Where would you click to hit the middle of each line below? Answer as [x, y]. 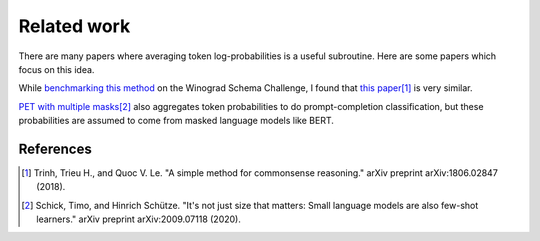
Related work [74, 26]
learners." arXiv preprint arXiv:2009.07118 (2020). [139, 219]
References [55, 148]
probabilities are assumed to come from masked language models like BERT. [176, 121]
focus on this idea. [56, 69]
